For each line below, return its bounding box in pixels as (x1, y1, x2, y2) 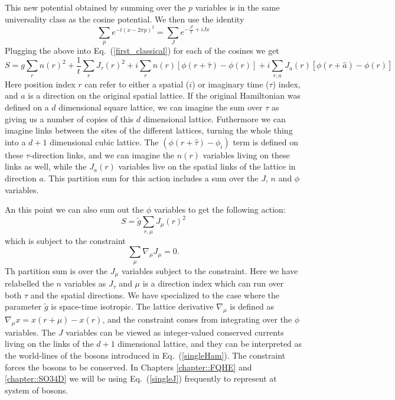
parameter (5, 300, 42, 313)
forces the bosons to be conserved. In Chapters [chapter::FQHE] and (5, 360, 252, 373)
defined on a (5, 100, 49, 113)
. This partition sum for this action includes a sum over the (43, 171, 259, 184)
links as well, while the (5, 160, 87, 173)
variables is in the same (195, 1, 280, 13)
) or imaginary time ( (192, 77, 269, 90)
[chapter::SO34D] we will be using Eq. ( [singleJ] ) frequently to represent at (5, 372, 277, 385)
